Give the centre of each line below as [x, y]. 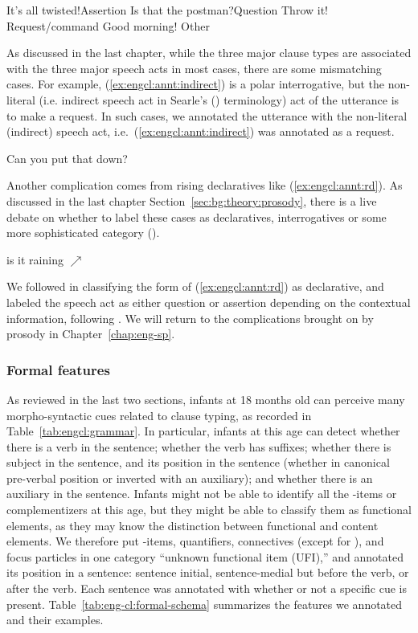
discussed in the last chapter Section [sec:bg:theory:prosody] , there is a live [192, 200]
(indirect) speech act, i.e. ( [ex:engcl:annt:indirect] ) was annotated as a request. [201, 131]
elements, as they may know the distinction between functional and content [193, 525]
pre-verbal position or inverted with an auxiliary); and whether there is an [190, 478]
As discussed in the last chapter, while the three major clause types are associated [209, 53]
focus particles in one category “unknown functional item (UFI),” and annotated [205, 556]
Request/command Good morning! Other [108, 25]
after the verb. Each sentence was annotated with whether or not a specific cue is [207, 588]
